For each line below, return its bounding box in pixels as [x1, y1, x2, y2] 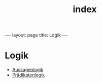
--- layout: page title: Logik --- [5, 32, 69, 38]
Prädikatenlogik [12, 72, 45, 78]
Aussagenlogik [12, 67, 44, 73]
